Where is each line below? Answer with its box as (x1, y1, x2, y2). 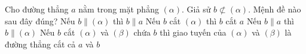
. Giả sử (182, 3, 211, 15)
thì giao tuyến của (160, 26, 227, 39)
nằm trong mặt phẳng (78, 3, 159, 15)
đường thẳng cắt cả (5, 37, 76, 50)
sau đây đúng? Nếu (5, 14, 75, 27)
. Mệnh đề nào (248, 3, 301, 15)
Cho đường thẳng (5, 3, 69, 15)
